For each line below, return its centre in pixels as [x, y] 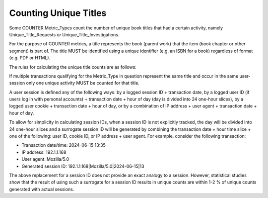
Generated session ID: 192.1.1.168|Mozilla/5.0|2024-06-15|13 [83, 166]
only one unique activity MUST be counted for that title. [83, 83]
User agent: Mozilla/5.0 [45, 159]
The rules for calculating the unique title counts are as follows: [73, 67]
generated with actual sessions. [42, 189]
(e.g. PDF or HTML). [30, 58]
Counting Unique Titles [58, 13]
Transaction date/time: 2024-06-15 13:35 [64, 145]
